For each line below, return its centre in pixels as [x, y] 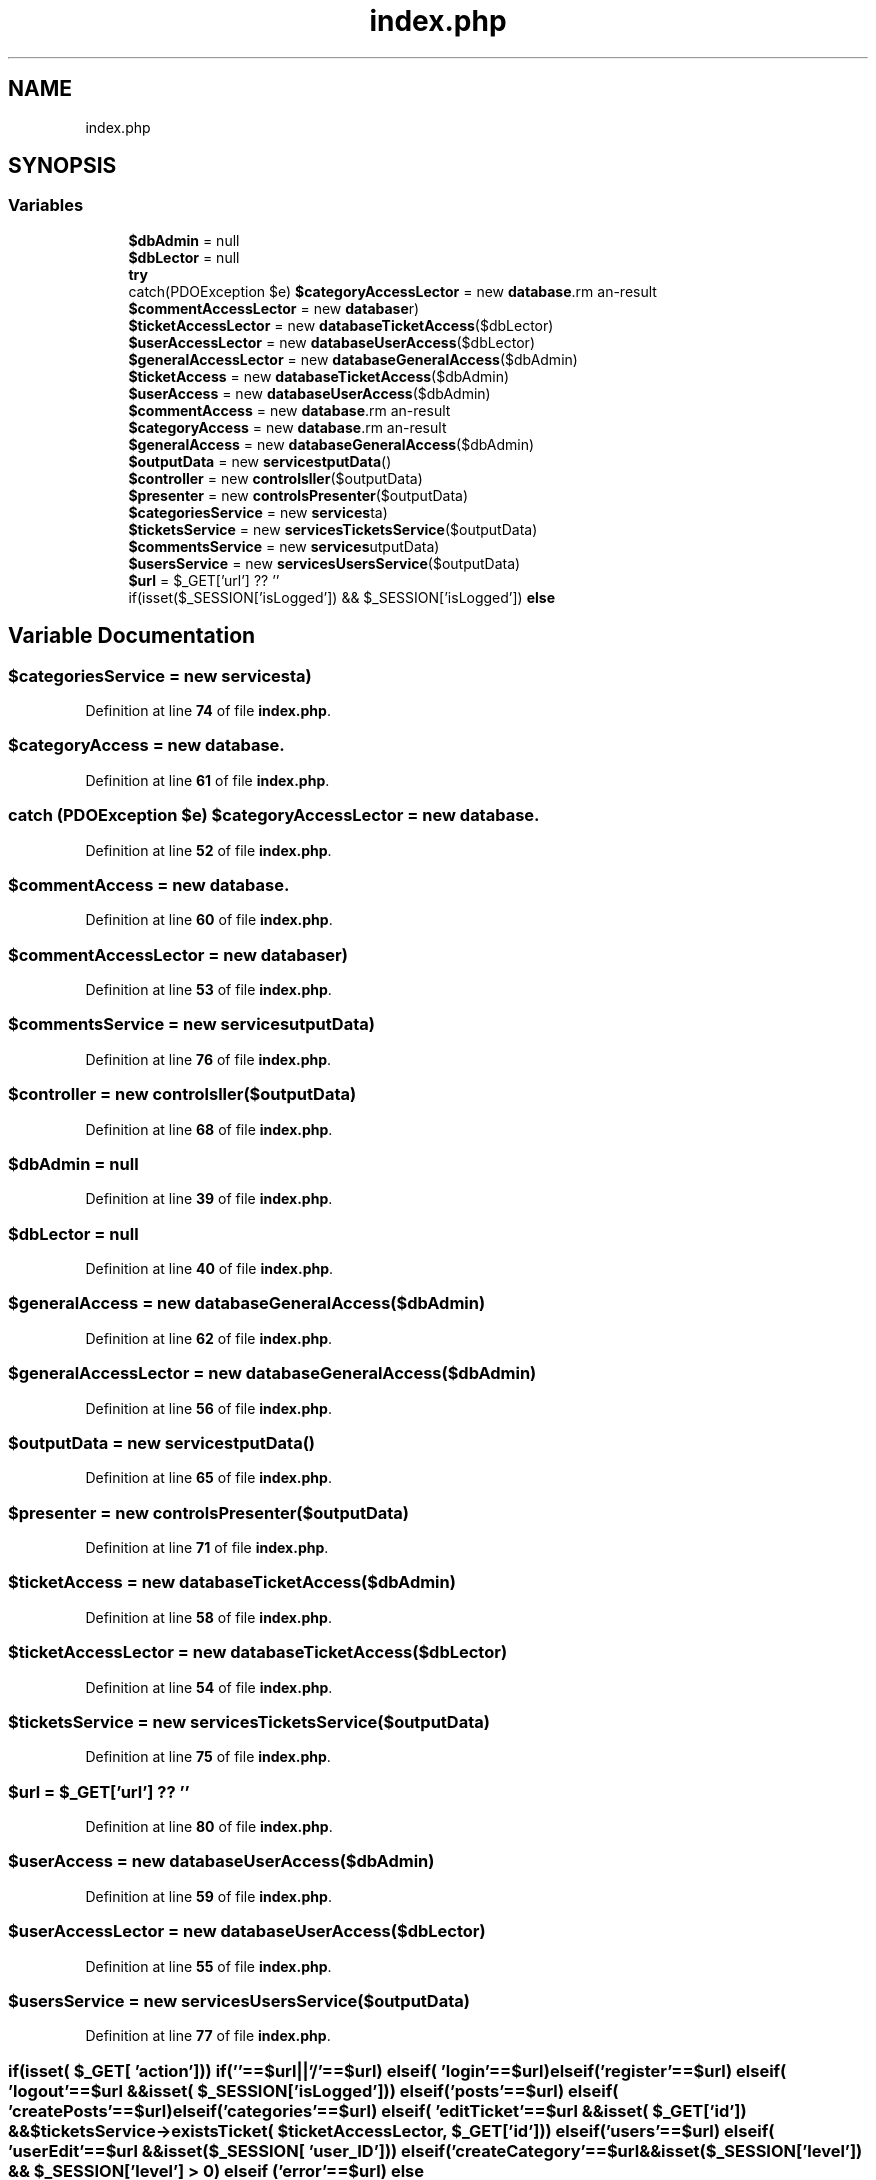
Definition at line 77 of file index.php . [208, 2036]
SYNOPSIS [62, 166]
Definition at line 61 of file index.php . [207, 780]
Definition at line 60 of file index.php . [209, 920]
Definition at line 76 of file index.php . [208, 1059]
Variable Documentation [132, 636]
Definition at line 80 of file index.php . [209, 1827]
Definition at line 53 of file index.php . [208, 990]
